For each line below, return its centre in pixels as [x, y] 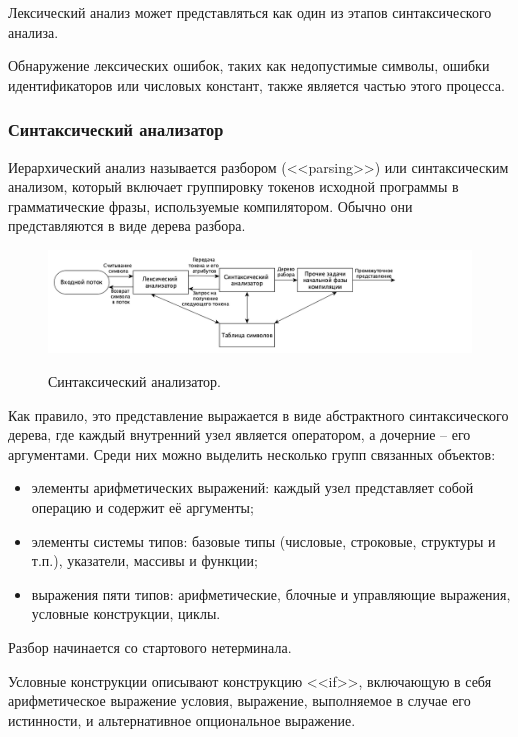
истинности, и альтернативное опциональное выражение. [182, 719]
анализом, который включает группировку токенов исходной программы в [233, 186]
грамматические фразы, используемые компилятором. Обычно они [210, 205]
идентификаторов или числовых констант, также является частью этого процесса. [256, 84]
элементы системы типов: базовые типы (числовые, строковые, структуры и [263, 540]
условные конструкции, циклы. [126, 613]
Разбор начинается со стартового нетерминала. [150, 647]
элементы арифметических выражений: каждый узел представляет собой [252, 487]
